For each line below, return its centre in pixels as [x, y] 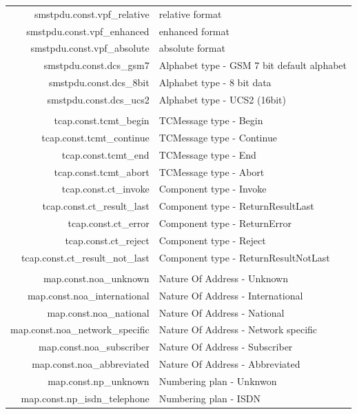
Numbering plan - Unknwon [218, 381]
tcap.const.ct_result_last [96, 206]
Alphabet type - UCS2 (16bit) [223, 99]
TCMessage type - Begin [211, 120]
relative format [190, 13]
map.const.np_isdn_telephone [85, 398]
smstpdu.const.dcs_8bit [99, 82]
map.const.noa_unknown [96, 278]
